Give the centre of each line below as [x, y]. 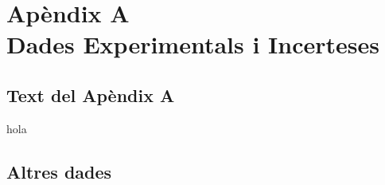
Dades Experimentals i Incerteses [193, 44]
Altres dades [59, 171]
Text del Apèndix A [91, 94]
